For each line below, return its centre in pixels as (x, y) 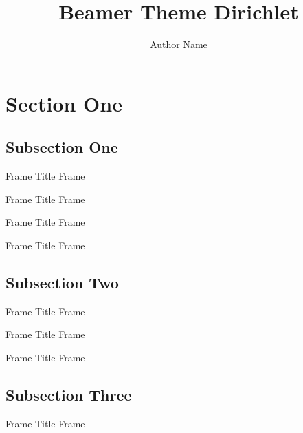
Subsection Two (62, 282)
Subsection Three (69, 394)
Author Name (179, 44)
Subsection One (62, 147)
